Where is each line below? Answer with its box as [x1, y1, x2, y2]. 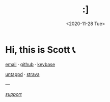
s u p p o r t [5, 91, 22, 97]
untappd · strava [5, 71, 40, 77]
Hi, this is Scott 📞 [5, 44, 75, 55]
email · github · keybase [5, 61, 55, 67]
